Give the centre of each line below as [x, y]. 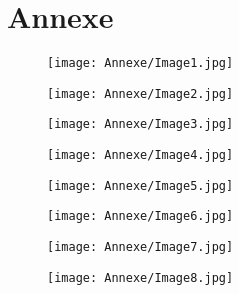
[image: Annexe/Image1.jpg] [140, 63]
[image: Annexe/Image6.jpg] [140, 216]
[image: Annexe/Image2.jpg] [140, 93]
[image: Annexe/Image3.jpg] [140, 124]
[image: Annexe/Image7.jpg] [140, 247]
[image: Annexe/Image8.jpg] [140, 277]
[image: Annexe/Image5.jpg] [140, 185]
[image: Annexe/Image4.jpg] [140, 155]
